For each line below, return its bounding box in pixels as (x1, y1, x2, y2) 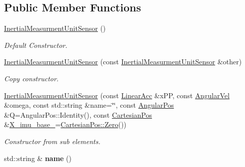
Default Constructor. (4, 39, 67, 50)
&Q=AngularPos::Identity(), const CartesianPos (4, 109, 152, 120)
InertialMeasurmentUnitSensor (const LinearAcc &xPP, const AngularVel (4, 90, 230, 100)
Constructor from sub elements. (4, 136, 100, 146)
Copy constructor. (4, 73, 59, 83)
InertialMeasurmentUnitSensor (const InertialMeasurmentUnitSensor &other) (4, 56, 242, 67)
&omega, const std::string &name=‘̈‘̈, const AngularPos (4, 100, 174, 110)
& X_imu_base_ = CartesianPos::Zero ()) (4, 119, 126, 130)
